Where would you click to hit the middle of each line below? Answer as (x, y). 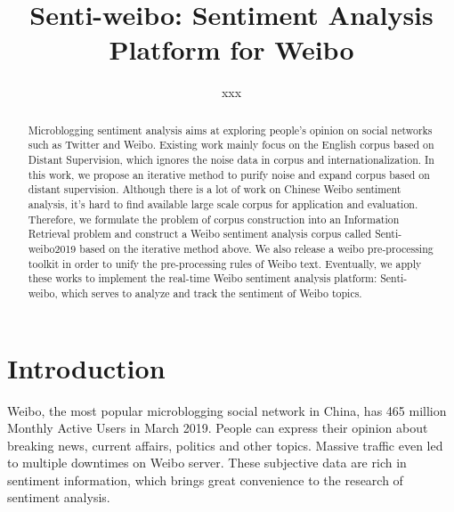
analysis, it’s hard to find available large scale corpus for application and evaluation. (223, 203)
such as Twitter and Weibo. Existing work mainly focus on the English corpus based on (231, 145)
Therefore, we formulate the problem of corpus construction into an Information (214, 219)
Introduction (86, 367)
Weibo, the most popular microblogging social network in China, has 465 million (227, 410)
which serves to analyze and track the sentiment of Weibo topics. (211, 293)
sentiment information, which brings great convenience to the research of (205, 479)
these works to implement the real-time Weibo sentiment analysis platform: (203, 278)
